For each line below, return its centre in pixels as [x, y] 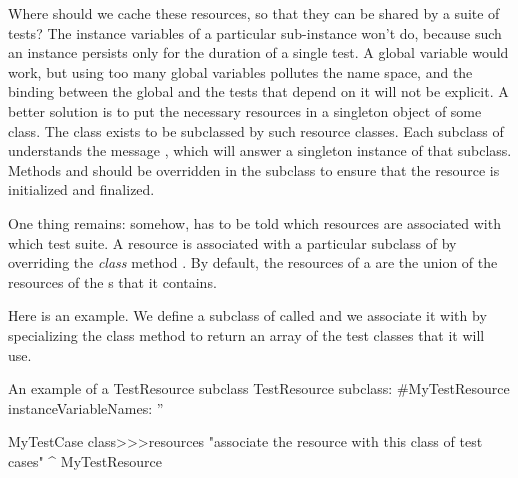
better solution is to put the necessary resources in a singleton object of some [245, 110]
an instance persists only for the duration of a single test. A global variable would [258, 52]
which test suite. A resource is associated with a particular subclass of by [232, 242]
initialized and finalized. [81, 189]
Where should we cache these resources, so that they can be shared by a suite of [254, 13]
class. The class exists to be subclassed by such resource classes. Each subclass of [256, 130]
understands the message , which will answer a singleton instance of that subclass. [260, 150]
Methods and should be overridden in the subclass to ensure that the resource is [254, 169]
